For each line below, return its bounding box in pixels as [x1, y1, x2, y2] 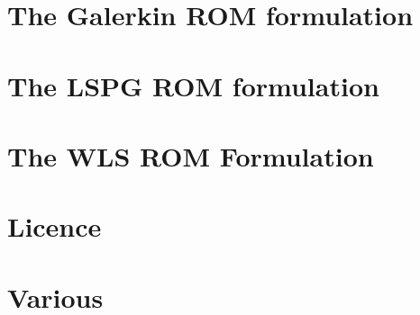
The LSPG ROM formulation [7, 67, 379, 103]
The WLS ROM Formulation [7, 137, 374, 174]
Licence [7, 208, 102, 245]
